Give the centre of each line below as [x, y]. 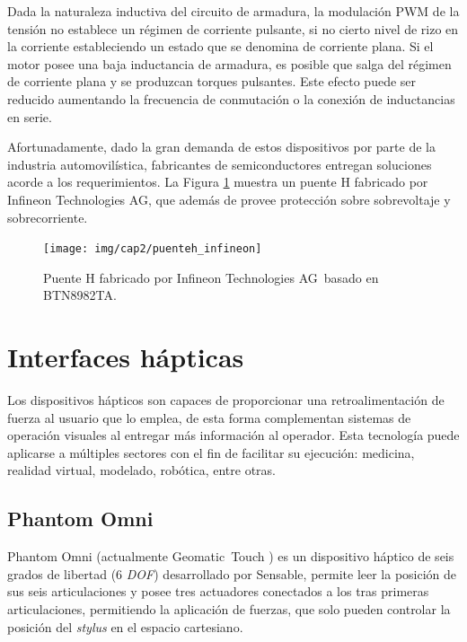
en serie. [30, 116]
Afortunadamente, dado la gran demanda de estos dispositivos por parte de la [221, 147]
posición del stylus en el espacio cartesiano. [125, 626]
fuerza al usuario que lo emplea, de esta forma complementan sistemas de [209, 417]
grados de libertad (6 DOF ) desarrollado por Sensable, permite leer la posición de [232, 573]
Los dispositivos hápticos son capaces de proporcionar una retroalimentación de [226, 400]
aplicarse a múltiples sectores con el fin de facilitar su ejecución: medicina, [211, 452]
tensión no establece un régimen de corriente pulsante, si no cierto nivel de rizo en [233, 28]
